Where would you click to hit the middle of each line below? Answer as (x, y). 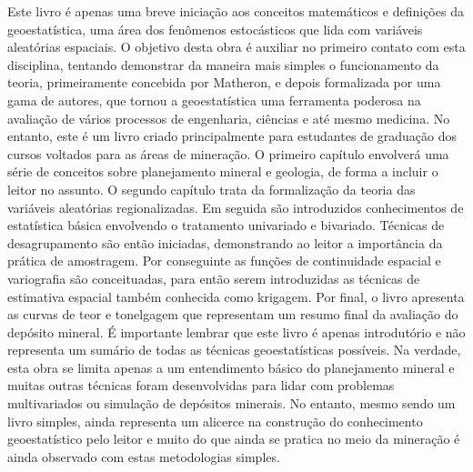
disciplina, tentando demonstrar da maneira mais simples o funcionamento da (223, 64)
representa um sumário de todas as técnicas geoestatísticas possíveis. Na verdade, (234, 350)
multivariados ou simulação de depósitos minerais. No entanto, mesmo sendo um (231, 403)
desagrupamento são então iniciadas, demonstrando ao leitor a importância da (225, 242)
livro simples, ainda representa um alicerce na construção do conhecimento (215, 421)
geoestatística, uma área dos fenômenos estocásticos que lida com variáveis (215, 29)
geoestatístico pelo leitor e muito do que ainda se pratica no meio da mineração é (234, 439)
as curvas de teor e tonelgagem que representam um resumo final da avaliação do (233, 314)
